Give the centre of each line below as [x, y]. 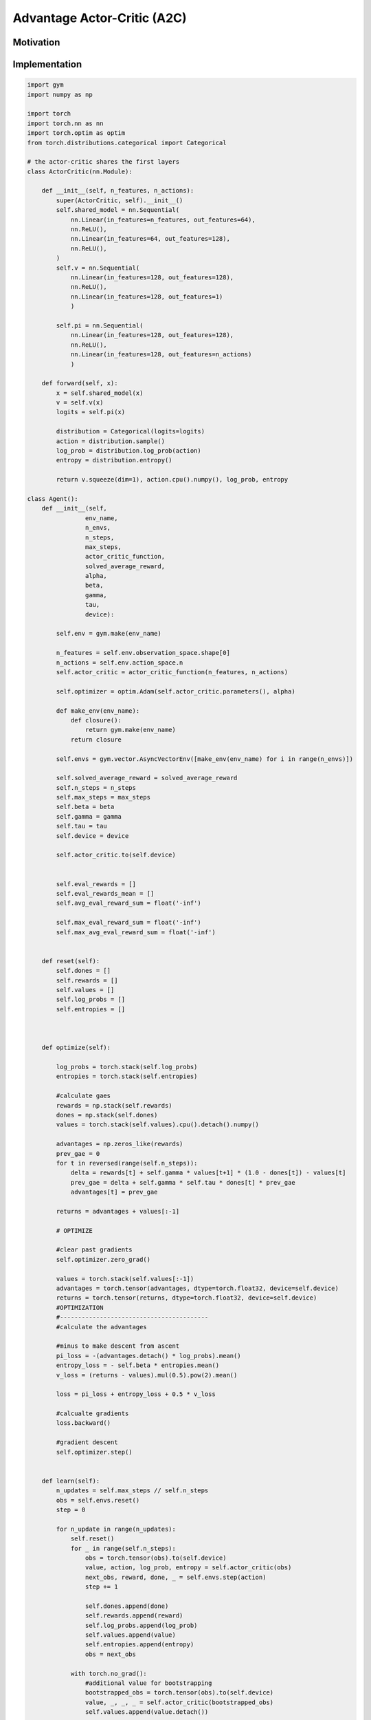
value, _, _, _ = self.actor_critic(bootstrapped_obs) [179, 1702]
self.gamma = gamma [89, 816]
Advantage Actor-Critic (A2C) [100, 18]
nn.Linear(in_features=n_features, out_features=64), [163, 219]
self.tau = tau [82, 826]
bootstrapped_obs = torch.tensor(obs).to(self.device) [179, 1693]
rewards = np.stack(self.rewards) [114, 1105]
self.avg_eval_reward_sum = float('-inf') [129, 903]
